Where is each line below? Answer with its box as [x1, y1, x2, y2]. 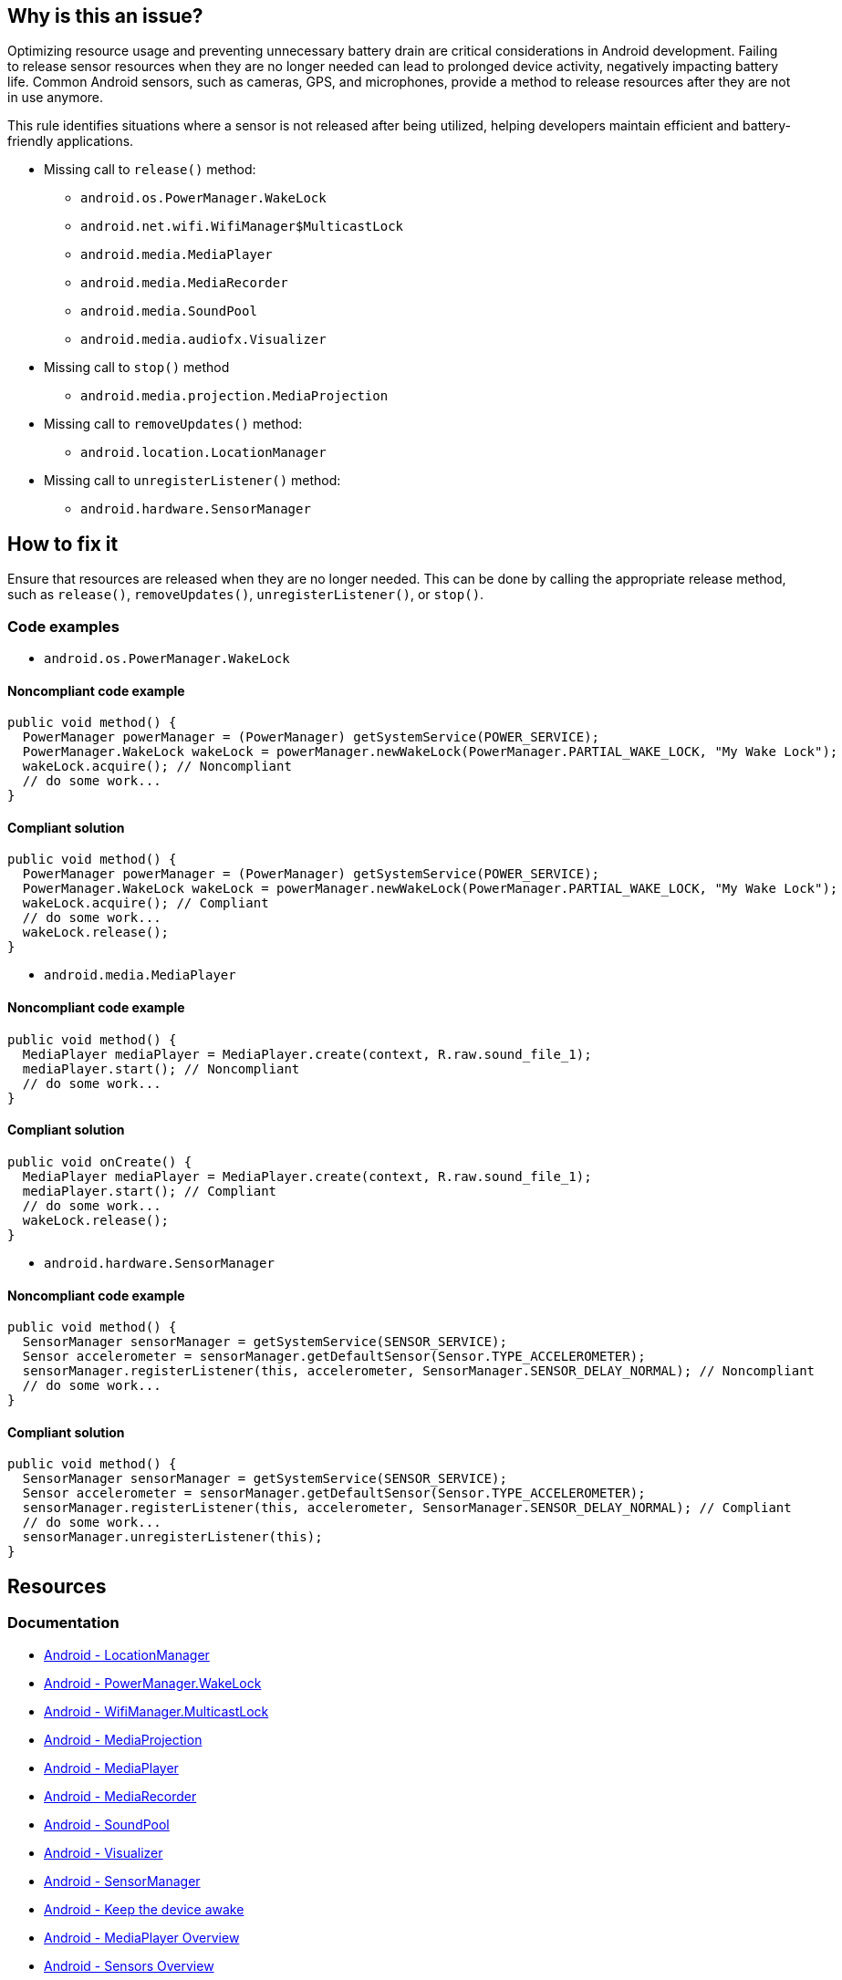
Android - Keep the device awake [44, 1901, 244, 1917]
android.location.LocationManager [80, 445, 327, 461]
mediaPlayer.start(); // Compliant [22, 1183, 277, 1198]
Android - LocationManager [44, 1646, 210, 1663]
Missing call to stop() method [44, 359, 230, 376]
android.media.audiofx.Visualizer [80, 332, 327, 347]
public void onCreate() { [7, 1154, 192, 1169]
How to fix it [7, 532, 119, 555]
